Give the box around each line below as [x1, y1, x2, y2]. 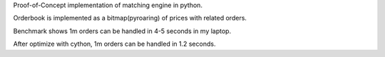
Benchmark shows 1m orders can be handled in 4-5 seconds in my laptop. [13, 27, 232, 35]
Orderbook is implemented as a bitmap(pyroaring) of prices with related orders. [13, 14, 247, 23]
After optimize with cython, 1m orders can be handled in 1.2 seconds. [13, 39, 216, 49]
